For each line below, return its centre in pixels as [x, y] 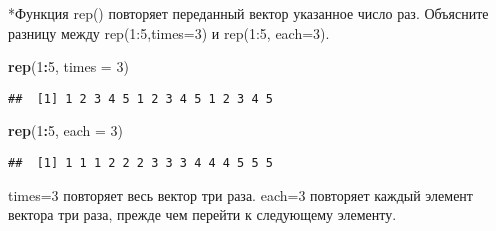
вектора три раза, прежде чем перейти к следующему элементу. [202, 214]
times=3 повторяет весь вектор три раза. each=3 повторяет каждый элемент [240, 194]
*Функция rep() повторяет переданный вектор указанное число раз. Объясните [248, 13]
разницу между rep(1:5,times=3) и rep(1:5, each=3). [169, 32]
